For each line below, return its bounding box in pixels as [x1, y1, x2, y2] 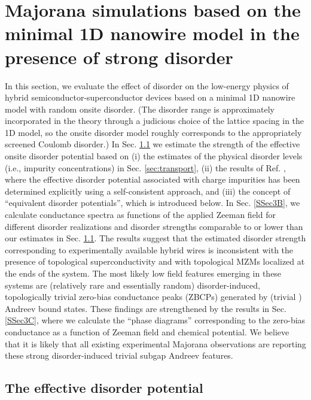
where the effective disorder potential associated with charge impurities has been [5, 173, 300, 186]
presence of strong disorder [5, 44, 233, 69]
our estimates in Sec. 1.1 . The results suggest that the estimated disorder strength [5, 232, 306, 244]
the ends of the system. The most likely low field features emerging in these [5, 267, 282, 279]
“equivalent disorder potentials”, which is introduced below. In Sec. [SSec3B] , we [5, 196, 300, 209]
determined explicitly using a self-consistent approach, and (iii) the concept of [5, 184, 291, 197]
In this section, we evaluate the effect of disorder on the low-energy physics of [5, 79, 289, 92]
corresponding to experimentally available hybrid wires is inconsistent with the [5, 243, 294, 256]
